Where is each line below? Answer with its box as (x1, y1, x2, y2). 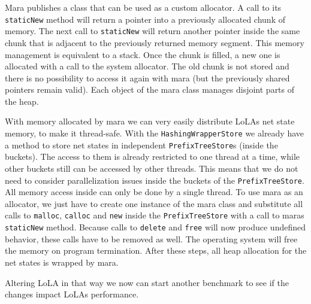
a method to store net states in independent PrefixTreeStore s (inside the (5, 138, 278, 151)
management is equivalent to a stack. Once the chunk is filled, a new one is (5, 48, 280, 60)
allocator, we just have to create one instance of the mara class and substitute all (5, 197, 303, 209)
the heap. (5, 95, 39, 107)
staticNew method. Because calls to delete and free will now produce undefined (5, 221, 306, 233)
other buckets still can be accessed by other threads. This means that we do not (5, 162, 298, 174)
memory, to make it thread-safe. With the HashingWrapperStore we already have (5, 127, 304, 139)
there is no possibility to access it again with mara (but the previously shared (5, 71, 290, 84)
